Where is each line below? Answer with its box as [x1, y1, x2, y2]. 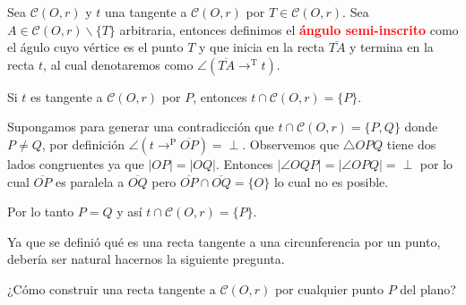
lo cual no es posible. [273, 172, 389, 191]
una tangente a [104, 3, 187, 21]
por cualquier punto [274, 279, 384, 298]
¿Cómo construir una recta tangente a [7, 279, 216, 298]
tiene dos [386, 134, 436, 153]
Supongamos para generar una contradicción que [7, 117, 274, 136]
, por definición [41, 134, 125, 153]
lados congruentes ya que [7, 154, 144, 173]
